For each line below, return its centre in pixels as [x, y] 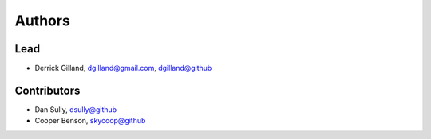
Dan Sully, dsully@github [76, 109]
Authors [43, 21]
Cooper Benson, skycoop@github [90, 121]
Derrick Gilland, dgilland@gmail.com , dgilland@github [123, 68]
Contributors [47, 90]
